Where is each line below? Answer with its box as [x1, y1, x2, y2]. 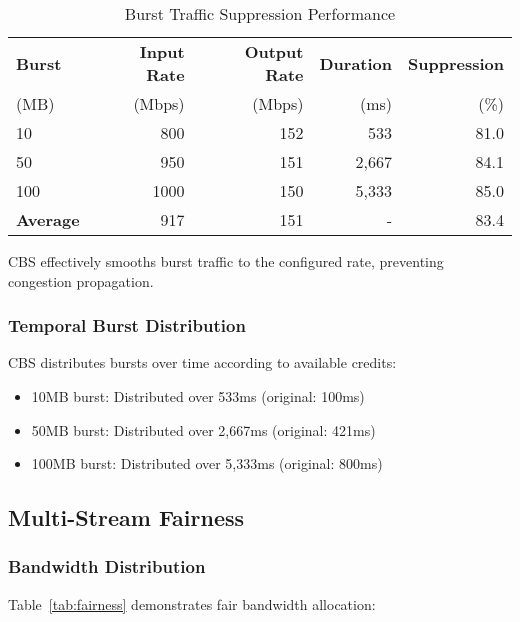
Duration [319, 51, 393, 75]
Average [16, 208, 80, 231]
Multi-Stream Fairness [8, 502, 245, 533]
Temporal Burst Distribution [8, 313, 246, 338]
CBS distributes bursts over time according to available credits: [8, 352, 397, 373]
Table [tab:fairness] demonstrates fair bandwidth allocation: [8, 593, 376, 614]
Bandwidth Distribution [8, 554, 206, 579]
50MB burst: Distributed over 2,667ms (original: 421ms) [31, 419, 376, 440]
